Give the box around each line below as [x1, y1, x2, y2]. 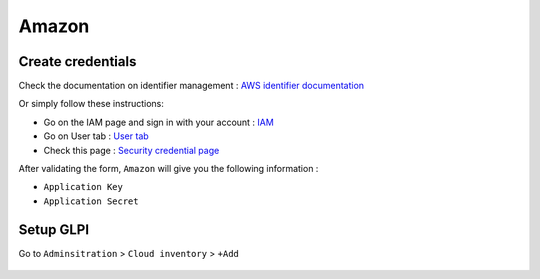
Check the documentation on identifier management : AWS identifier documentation [18, 80, 365, 92]
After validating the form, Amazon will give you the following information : [18, 163, 319, 175]
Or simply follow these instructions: [18, 98, 165, 110]
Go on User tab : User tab [43, 130, 149, 142]
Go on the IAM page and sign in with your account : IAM [43, 116, 274, 128]
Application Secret [43, 195, 139, 207]
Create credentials [18, 53, 137, 70]
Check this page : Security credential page [43, 144, 220, 156]
